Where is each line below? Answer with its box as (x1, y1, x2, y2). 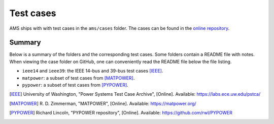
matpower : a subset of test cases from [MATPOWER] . (22, 75, 135, 81)
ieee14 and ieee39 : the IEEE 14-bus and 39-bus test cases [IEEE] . (22, 68, 163, 74)
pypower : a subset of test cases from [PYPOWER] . (22, 82, 129, 88)
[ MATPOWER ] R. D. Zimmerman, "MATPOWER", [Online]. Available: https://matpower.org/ (9, 100, 196, 106)
